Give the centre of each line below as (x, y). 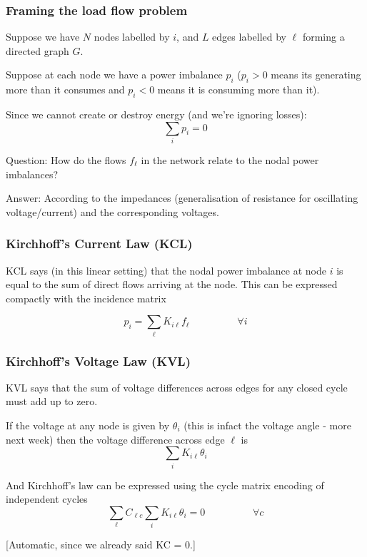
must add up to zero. (52, 401)
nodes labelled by (132, 37)
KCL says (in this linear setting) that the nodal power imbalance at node (166, 270)
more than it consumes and (65, 90)
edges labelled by (250, 37)
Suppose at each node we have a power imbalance (114, 75)
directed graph (37, 50)
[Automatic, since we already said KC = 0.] (101, 545)
